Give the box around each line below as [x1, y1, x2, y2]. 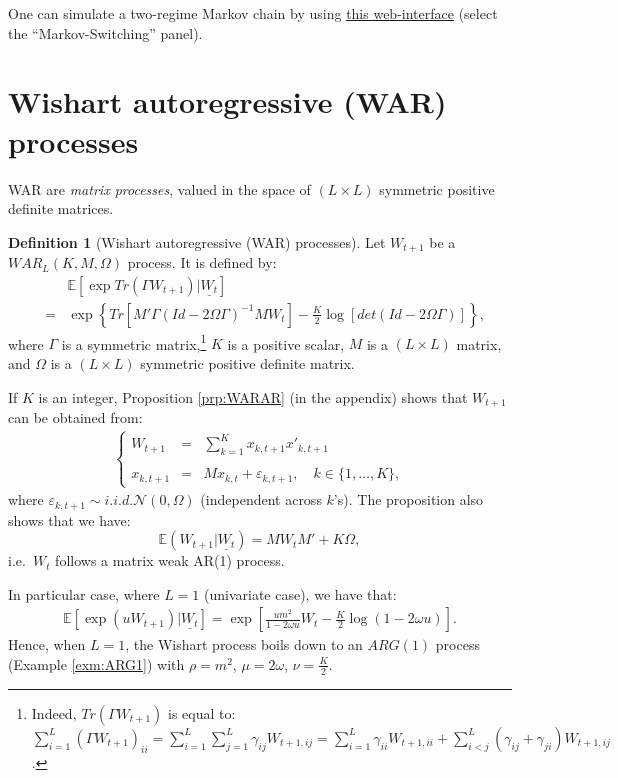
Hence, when [8, 634, 86, 655]
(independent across [200, 489, 322, 510]
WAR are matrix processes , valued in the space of [8, 178, 311, 199]
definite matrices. [8, 198, 114, 219]
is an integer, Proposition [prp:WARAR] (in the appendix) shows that [38, 386, 468, 407]
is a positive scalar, [227, 333, 345, 354]
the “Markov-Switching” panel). [8, 22, 203, 43]
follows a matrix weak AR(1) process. [55, 550, 285, 571]
